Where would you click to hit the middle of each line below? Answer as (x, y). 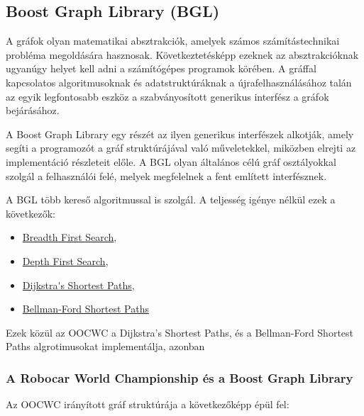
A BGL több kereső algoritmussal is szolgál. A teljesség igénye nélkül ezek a (171, 199)
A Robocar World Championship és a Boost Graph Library (180, 377)
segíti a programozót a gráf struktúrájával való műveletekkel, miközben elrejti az (181, 148)
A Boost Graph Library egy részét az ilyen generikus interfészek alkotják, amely (180, 134)
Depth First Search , (65, 260)
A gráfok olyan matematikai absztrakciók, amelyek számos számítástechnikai (173, 41)
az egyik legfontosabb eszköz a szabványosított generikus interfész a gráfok (167, 96)
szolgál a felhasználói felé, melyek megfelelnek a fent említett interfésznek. (166, 175)
